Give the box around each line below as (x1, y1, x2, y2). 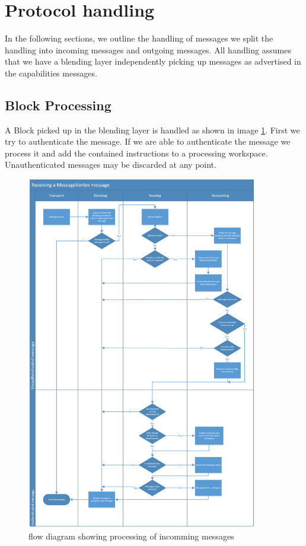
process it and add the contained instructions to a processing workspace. (5, 146, 268, 159)
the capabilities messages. (5, 66, 97, 79)
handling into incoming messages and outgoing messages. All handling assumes (5, 43, 291, 56)
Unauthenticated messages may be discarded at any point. (5, 158, 216, 171)
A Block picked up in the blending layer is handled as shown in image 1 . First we (5, 123, 300, 136)
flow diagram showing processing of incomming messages (28, 530, 234, 542)
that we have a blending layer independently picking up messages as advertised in (5, 55, 301, 68)
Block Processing (5, 95, 111, 114)
